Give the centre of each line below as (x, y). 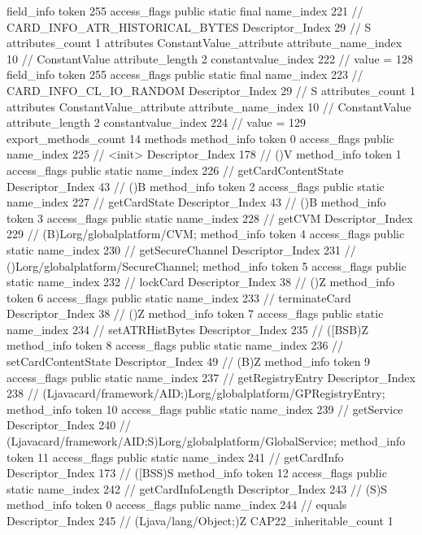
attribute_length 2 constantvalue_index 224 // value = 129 (157, 122)
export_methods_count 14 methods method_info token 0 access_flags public (200, 138)
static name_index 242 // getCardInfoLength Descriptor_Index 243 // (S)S (197, 488)
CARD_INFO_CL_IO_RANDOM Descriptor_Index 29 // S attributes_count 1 (211, 90)
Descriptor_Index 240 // (69, 425)
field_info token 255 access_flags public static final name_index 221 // (185, 11)
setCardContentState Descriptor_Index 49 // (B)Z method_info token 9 (189, 361)
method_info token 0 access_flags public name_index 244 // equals (177, 505)
